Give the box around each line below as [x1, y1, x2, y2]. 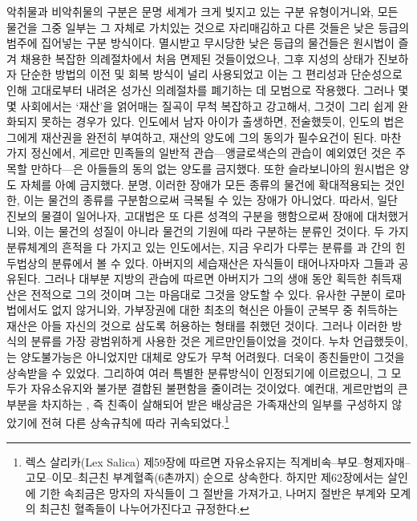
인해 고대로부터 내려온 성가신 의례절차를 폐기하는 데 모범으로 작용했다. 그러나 [6, 81, 395, 98]
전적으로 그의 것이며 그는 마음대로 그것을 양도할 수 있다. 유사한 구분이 [30, 285, 382, 302]
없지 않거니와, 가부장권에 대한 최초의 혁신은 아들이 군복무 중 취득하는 [51, 301, 399, 318]
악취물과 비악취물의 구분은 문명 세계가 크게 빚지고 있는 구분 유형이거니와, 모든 [6, 3, 399, 19]
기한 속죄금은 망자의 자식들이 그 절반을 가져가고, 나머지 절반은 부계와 [39, 484, 387, 501]
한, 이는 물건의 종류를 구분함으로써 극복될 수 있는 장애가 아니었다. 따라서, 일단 [6, 192, 398, 208]
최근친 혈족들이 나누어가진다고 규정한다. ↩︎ [39, 500, 249, 517]
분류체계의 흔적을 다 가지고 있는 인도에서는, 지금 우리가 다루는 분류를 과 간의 [6, 238, 392, 255]
